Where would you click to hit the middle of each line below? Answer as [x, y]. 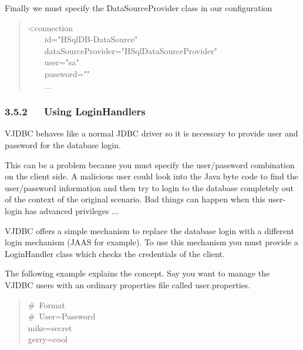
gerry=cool [48, 339]
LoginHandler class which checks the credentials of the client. [115, 253]
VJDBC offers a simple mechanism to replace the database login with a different [149, 230]
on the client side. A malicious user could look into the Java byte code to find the [151, 176]
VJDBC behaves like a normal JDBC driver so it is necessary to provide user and [151, 133]
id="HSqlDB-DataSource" [91, 39]
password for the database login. [63, 144]
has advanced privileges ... [72, 210]
